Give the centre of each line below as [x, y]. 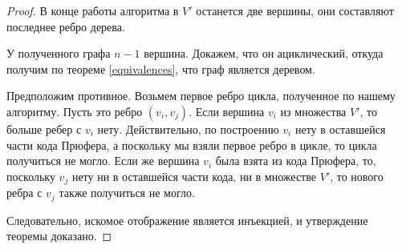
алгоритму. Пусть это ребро [75, 111]
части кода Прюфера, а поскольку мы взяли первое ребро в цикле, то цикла [192, 145]
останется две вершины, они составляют [295, 10]
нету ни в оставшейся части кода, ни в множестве [194, 176]
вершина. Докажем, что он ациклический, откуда [264, 53]
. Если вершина [227, 111]
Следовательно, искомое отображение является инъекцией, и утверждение [187, 220]
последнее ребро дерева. [66, 26]
